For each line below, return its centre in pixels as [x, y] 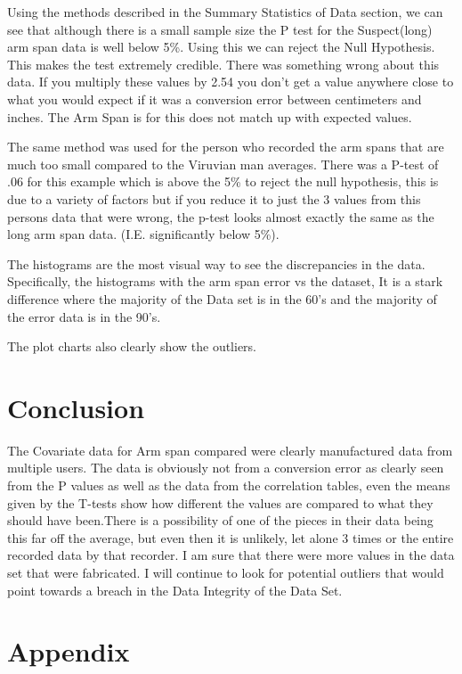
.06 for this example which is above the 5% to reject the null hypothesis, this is [223, 181]
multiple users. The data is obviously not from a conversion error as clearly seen [226, 468]
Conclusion [76, 407]
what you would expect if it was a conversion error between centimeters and [215, 99]
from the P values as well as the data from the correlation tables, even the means [229, 485]
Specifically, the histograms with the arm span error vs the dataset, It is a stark [225, 281]
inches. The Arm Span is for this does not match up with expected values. [210, 116]
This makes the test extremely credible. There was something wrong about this [223, 64]
